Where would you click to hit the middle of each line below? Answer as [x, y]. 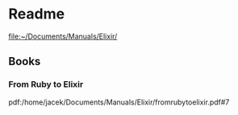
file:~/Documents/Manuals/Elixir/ [63, 36]
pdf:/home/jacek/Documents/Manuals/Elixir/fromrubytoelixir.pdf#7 [119, 102]
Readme [37, 14]
